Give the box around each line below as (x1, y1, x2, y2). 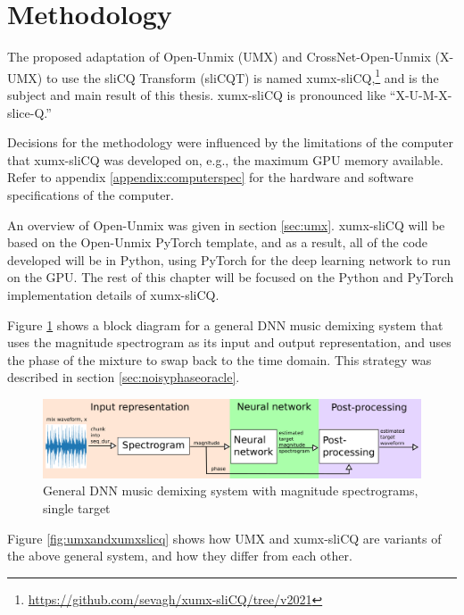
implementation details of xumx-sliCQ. (7, 285, 220, 303)
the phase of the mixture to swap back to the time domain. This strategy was (7, 350, 432, 369)
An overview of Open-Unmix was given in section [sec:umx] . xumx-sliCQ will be (7, 215, 445, 234)
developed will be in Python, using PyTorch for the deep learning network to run (7, 250, 451, 269)
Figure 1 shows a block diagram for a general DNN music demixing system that (7, 315, 443, 334)
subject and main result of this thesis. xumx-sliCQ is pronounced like (7, 85, 386, 104)
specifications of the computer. (7, 185, 174, 204)
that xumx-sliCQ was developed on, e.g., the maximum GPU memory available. (7, 150, 443, 169)
